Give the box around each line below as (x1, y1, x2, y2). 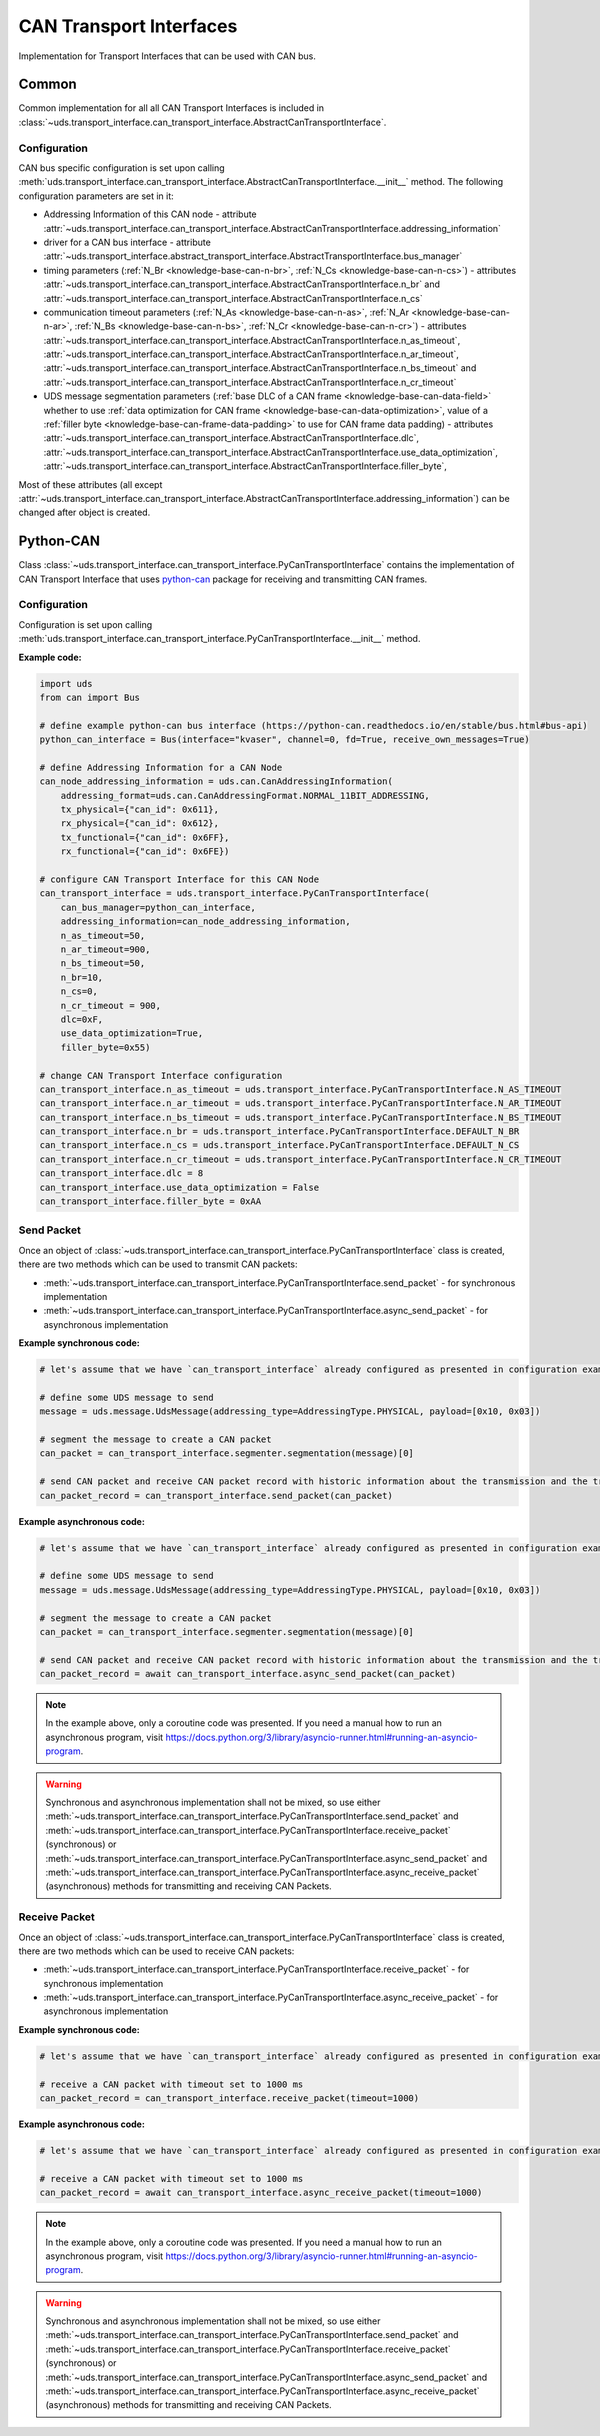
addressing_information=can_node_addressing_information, (60, 916, 351, 927)
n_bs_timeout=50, (60, 958, 146, 969)
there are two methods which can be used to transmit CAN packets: (18, 1258, 298, 1270)
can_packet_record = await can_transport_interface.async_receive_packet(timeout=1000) (39, 2187, 483, 2199)
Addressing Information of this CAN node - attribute (43, 208, 257, 220)
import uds (39, 678, 93, 689)
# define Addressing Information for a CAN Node (39, 761, 283, 773)
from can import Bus (39, 691, 140, 703)
